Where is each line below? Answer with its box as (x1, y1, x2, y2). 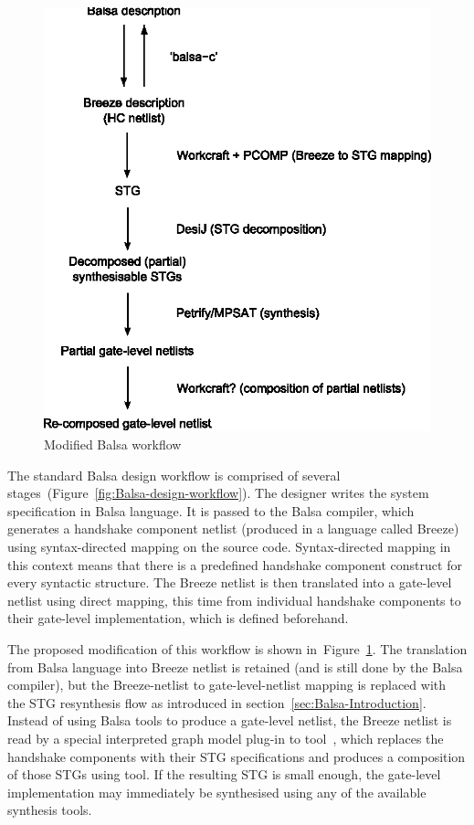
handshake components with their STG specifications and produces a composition (7, 746, 466, 766)
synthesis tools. (7, 800, 92, 820)
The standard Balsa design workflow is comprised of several (7, 465, 341, 484)
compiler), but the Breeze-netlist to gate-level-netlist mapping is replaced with (7, 675, 447, 694)
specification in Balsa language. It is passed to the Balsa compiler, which (7, 501, 415, 520)
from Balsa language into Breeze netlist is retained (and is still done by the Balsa (7, 657, 463, 676)
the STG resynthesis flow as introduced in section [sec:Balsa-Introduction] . (7, 693, 427, 712)
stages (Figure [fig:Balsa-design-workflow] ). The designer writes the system (7, 483, 429, 502)
